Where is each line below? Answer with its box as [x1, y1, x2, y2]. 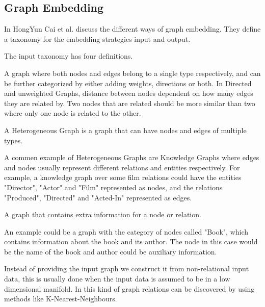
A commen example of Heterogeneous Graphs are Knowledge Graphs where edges [4, 152, 259, 163]
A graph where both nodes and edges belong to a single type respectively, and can [4, 67, 261, 78]
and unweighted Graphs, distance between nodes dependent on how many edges [4, 88, 253, 98]
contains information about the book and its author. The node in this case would [4, 236, 258, 247]
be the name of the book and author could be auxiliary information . [4, 246, 217, 257]
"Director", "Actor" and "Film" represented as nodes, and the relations [4, 182, 223, 192]
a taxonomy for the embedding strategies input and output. [4, 33, 191, 44]
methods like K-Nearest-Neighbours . [4, 293, 117, 304]
